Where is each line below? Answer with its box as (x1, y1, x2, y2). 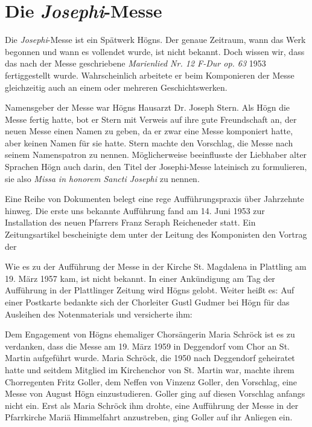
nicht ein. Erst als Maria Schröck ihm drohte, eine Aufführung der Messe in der (5, 399, 299, 411)
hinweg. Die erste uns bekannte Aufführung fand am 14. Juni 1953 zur (5, 204, 265, 217)
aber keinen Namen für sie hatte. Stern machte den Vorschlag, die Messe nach (5, 136, 293, 149)
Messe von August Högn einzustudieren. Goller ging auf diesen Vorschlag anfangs (5, 387, 305, 400)
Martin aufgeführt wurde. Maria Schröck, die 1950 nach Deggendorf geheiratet (5, 351, 295, 364)
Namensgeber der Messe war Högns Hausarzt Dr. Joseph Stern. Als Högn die (5, 101, 290, 114)
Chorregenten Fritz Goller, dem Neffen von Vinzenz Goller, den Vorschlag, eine (5, 375, 298, 388)
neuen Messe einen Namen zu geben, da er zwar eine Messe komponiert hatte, (5, 125, 293, 137)
